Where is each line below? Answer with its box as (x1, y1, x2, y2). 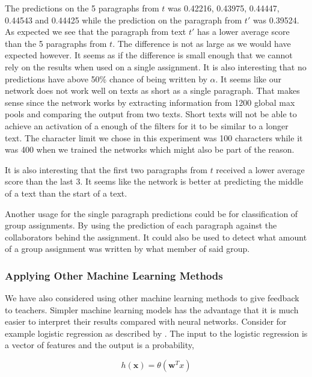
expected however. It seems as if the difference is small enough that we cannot (5, 49, 293, 61)
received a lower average (216, 163, 305, 176)
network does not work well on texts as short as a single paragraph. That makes (5, 84, 300, 97)
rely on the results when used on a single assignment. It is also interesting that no (5, 60, 307, 73)
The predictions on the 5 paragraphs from (5, 2, 159, 14)
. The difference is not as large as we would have (112, 37, 291, 49)
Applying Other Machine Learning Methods (5, 268, 223, 283)
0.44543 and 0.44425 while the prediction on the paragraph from (5, 13, 242, 26)
